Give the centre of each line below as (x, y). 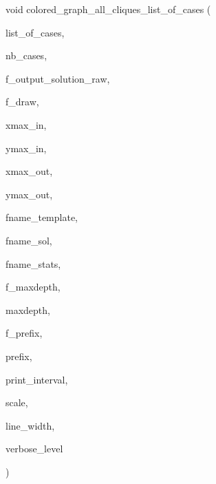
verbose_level (34, 449)
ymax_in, (26, 148)
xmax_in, (26, 124)
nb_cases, (26, 55)
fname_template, (42, 217)
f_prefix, (24, 333)
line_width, (30, 425)
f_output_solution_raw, (58, 78)
